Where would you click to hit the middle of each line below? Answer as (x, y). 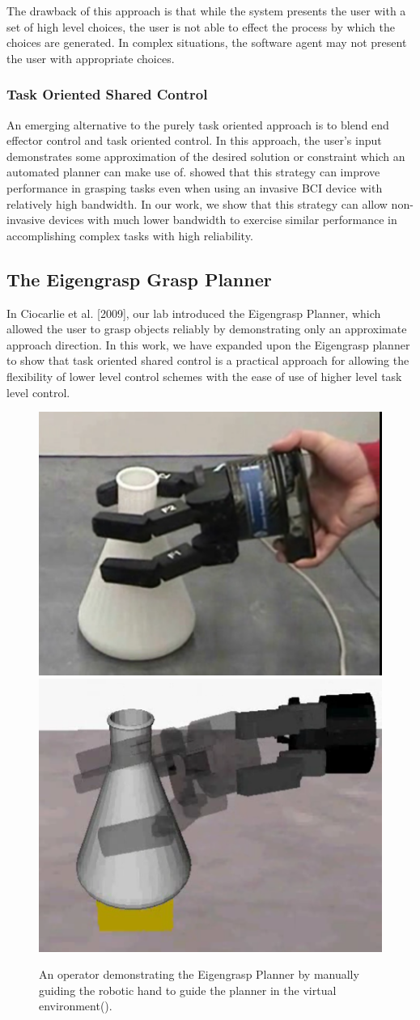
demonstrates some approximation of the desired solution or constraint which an (206, 156)
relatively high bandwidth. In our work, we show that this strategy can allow (197, 203)
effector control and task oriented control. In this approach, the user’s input (194, 140)
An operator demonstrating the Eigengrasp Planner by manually (199, 974)
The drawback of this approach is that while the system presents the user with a (206, 11)
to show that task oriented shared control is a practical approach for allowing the (208, 360)
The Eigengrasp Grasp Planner (139, 279)
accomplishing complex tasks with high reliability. (130, 235)
